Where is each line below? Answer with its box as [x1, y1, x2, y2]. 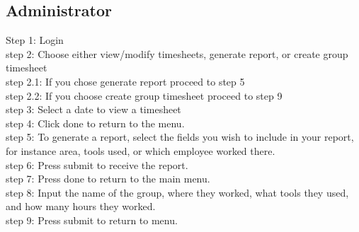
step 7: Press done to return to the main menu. [6, 171, 210, 186]
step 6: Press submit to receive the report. [6, 157, 188, 172]
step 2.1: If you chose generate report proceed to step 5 [6, 74, 245, 88]
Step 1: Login [6, 33, 64, 47]
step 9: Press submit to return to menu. [6, 212, 178, 227]
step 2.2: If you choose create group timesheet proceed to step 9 [6, 88, 283, 103]
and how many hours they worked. [6, 199, 156, 214]
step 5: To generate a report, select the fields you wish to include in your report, [6, 129, 354, 144]
